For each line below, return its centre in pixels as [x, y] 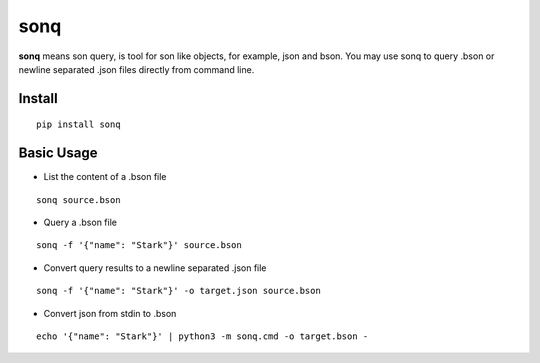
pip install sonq [78, 124]
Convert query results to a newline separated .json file [155, 267]
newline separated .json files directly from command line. [136, 69]
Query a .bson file [80, 222]
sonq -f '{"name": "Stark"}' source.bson [139, 245]
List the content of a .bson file [105, 177]
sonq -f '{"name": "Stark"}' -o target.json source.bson [179, 291]
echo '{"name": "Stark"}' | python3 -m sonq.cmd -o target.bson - [202, 336]
